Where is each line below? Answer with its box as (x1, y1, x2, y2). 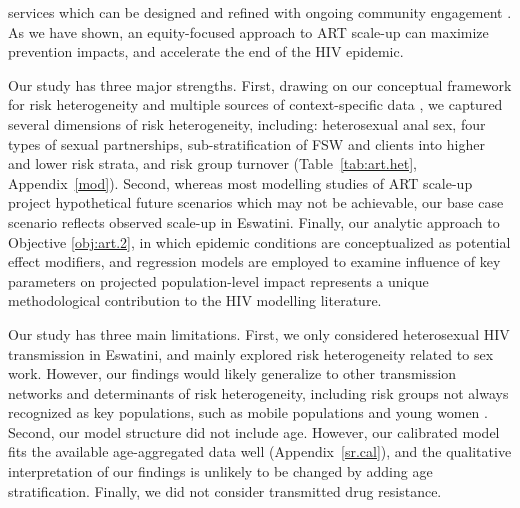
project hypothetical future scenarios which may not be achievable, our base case (8, 192, 504, 213)
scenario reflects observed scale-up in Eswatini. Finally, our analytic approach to (8, 211, 500, 232)
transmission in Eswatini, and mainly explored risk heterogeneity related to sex (8, 343, 494, 364)
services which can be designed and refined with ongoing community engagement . (8, 2, 512, 22)
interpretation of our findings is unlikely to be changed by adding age (8, 461, 433, 482)
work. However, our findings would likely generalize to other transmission (8, 363, 457, 384)
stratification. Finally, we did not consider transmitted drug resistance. (8, 480, 442, 501)
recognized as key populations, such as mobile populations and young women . (8, 402, 488, 423)
